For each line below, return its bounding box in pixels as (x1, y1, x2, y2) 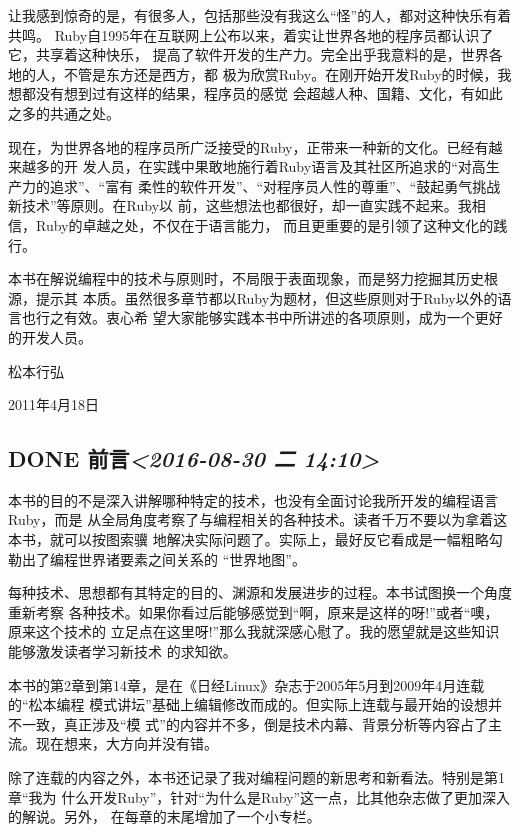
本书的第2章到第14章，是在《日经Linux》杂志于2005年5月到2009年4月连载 (8, 674, 485, 695)
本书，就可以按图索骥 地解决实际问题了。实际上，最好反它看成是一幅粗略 (8, 529, 489, 550)
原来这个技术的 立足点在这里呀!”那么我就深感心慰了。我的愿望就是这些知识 (8, 621, 500, 642)
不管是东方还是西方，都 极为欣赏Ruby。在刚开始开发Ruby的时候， (63, 63, 498, 84)
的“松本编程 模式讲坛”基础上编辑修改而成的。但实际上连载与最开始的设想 (8, 694, 488, 715)
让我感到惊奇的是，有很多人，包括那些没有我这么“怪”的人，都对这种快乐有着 (8, 5, 512, 25)
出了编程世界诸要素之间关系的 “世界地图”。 (21, 548, 306, 569)
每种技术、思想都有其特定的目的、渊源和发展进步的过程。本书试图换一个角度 (8, 582, 512, 603)
